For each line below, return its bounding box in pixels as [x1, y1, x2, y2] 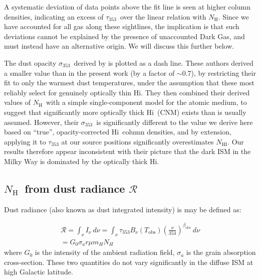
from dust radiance [25, 180, 125, 196]
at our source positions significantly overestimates [61, 136, 214, 147]
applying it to [4, 136, 46, 147]
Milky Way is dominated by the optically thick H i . [4, 156, 159, 166]
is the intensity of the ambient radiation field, [35, 247, 175, 257]
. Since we [218, 11, 249, 22]
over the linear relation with [120, 11, 206, 22]
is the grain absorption [186, 247, 256, 257]
